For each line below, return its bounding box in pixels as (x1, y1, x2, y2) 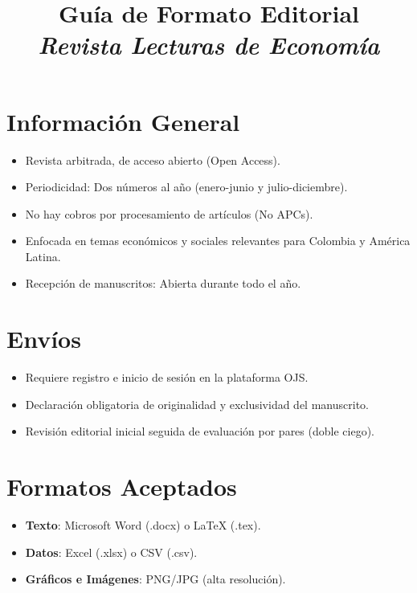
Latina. (25, 247, 61, 264)
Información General (6, 104, 240, 137)
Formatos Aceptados (6, 470, 237, 503)
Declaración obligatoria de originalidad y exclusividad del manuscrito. (25, 395, 369, 412)
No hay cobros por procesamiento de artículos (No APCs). (25, 205, 313, 222)
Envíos (6, 322, 81, 355)
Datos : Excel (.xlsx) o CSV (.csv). (25, 543, 198, 560)
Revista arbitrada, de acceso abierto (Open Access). (25, 151, 280, 168)
